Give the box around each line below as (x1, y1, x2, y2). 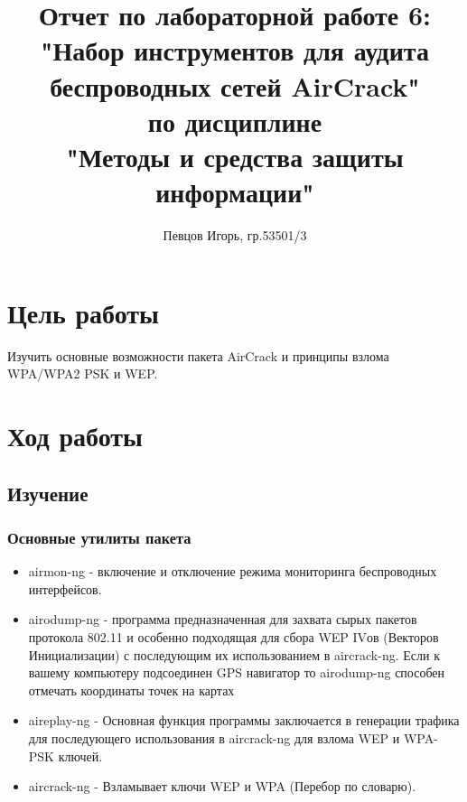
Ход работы (7, 416, 143, 453)
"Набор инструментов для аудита (41, 32, 429, 69)
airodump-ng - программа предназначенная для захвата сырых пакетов (28, 610, 417, 629)
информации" (155, 173, 314, 210)
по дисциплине (147, 102, 322, 139)
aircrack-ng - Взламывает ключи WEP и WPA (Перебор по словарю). (28, 777, 416, 796)
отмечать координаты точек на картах (28, 680, 235, 699)
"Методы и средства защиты (66, 137, 404, 174)
